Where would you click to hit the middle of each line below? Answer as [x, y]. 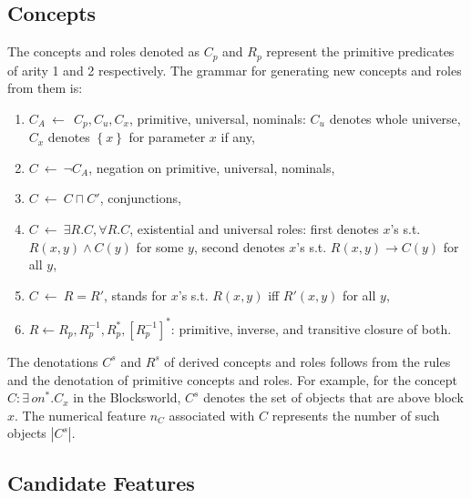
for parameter [167, 137]
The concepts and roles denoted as [104, 51]
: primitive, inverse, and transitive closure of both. [311, 328]
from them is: [45, 88]
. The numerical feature [80, 415]
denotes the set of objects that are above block [333, 397]
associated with [212, 415]
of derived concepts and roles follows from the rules [307, 361]
